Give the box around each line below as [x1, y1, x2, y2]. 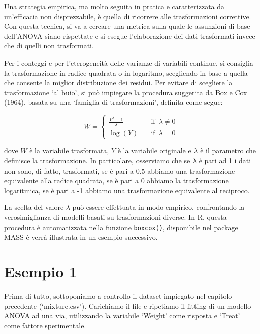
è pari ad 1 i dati [199, 155, 251, 165]
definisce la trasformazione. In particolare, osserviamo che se [4, 155, 190, 165]
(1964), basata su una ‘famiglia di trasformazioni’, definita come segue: [4, 97, 223, 107]
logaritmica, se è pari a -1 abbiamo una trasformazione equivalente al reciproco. [4, 185, 250, 195]
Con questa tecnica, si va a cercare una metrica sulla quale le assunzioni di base [4, 21, 250, 31]
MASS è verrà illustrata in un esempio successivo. [4, 232, 158, 242]
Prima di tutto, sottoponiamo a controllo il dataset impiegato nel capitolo [4, 290, 232, 301]
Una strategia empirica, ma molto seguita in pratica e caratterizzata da [4, 1, 225, 11]
